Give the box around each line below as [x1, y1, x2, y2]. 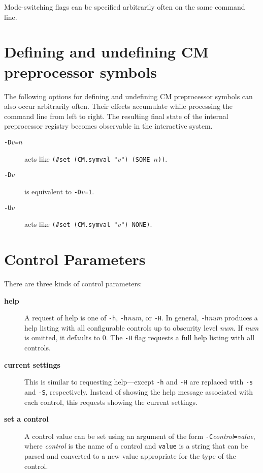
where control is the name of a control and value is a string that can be [24, 440, 248, 451]
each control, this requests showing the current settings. [24, 396, 198, 407]
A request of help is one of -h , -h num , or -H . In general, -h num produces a [24, 312, 258, 323]
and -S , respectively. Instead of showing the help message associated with [24, 386, 253, 397]
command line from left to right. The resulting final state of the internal [4, 110, 228, 121]
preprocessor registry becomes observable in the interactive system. [4, 121, 213, 131]
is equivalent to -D [24, 186, 82, 196]
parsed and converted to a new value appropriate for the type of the [24, 451, 236, 461]
